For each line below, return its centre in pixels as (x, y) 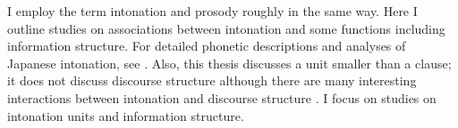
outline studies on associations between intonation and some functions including (226, 28)
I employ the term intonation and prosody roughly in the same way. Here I (212, 11)
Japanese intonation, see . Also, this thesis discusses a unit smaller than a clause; (229, 63)
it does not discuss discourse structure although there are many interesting (212, 80)
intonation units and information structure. (126, 115)
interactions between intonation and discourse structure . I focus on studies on (222, 97)
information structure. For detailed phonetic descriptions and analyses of (207, 46)
